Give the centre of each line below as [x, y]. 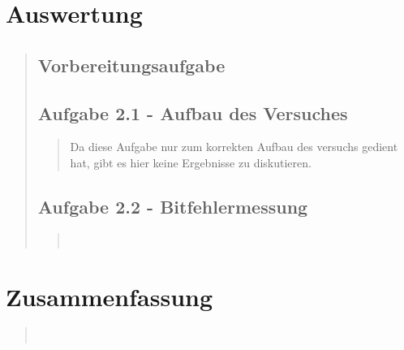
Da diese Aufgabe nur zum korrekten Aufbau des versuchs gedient [234, 147]
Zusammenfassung [110, 296]
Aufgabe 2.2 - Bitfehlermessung [173, 206]
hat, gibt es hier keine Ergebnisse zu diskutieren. [191, 162]
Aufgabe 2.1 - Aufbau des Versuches [193, 112]
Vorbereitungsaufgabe [131, 65]
